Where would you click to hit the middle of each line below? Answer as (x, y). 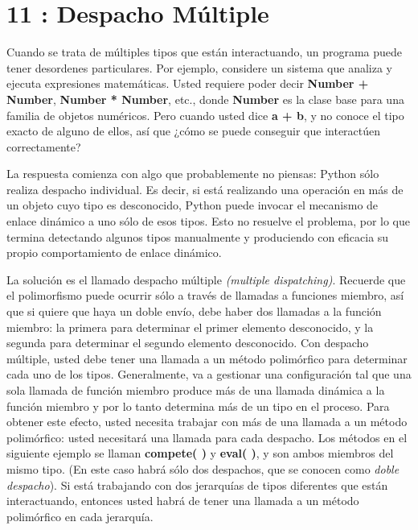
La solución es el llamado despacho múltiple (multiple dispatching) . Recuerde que (206, 279)
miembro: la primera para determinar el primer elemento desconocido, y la (190, 327)
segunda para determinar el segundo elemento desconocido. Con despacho (188, 343)
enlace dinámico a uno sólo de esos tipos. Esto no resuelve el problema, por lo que (209, 221)
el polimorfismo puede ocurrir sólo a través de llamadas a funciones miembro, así (205, 295)
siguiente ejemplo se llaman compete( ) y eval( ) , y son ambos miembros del (200, 453)
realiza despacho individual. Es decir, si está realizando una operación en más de (205, 189)
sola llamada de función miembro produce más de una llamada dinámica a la (196, 390)
